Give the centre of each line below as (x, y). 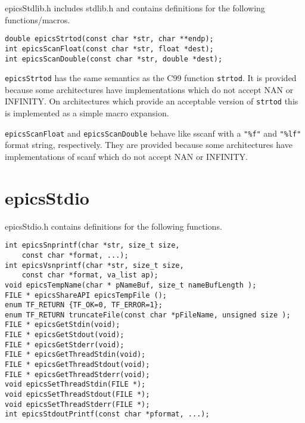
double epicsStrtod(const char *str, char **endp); (109, 39)
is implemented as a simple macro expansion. (87, 113)
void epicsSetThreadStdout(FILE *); (77, 395)
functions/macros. (38, 19)
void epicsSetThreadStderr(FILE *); (77, 404)
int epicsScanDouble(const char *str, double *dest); (114, 59)
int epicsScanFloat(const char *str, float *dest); (109, 49)
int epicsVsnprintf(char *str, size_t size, (94, 265)
